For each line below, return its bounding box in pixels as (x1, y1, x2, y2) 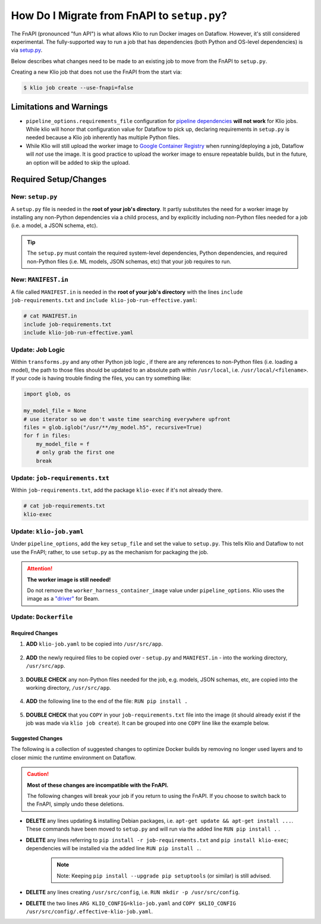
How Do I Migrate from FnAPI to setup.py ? (11, 9, 227, 22)
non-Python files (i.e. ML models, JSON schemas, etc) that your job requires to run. (27, 257, 232, 265)
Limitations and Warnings (11, 102, 108, 112)
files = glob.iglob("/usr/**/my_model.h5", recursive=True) (23, 424, 203, 431)
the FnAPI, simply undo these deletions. (27, 800, 124, 808)
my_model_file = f (36, 441, 90, 447)
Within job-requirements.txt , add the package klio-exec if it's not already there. (11, 486, 223, 494)
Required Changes (11, 629, 58, 636)
